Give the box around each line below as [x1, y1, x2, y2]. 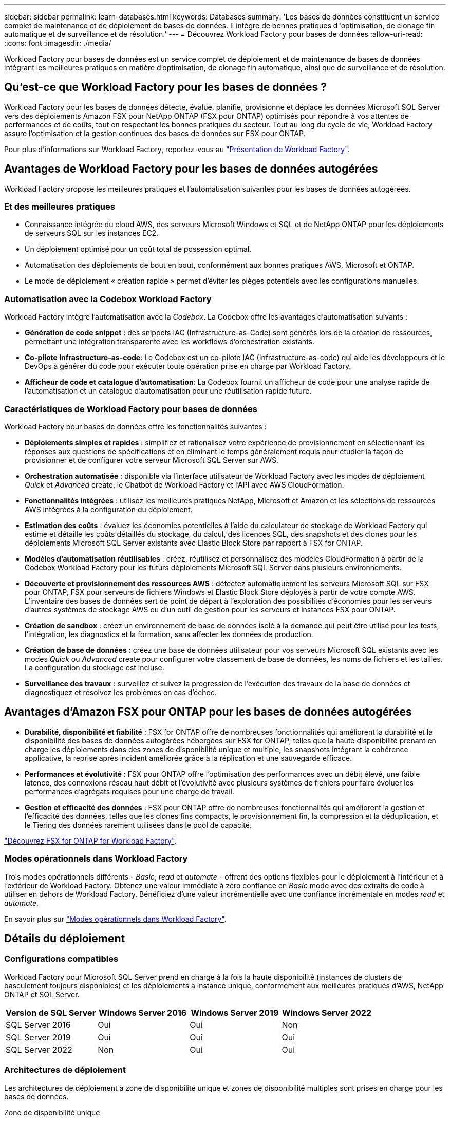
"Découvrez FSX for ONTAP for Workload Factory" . [4, 836, 177, 845]
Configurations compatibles [4, 954, 119, 964]
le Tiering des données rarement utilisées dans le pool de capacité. [25, 820, 252, 829]
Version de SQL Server [6, 1007, 96, 1018]
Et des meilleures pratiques [4, 201, 115, 212]
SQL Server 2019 [6, 1032, 71, 1042]
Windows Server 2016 [99, 1007, 187, 1018]
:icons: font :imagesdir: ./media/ [4, 39, 111, 47]
